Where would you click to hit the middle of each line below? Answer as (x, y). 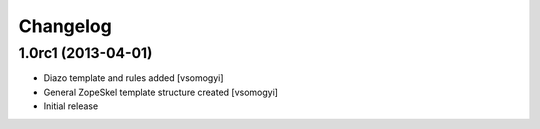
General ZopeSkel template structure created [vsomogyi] (161, 92)
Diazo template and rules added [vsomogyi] (133, 78)
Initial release (71, 106)
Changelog (65, 26)
